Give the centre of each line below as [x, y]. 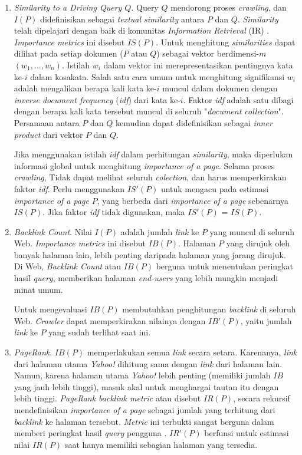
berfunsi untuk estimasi [247, 433]
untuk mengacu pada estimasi [215, 188]
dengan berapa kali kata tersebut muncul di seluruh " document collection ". [149, 111]
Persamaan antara [47, 122]
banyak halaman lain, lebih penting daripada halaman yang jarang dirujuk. [150, 254]
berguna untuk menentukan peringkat [224, 266]
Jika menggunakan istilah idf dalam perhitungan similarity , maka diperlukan [153, 154]
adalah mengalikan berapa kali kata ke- [85, 88]
